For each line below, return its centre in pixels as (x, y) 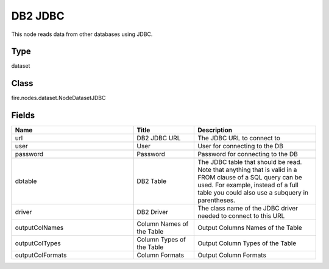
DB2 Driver (153, 212)
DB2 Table (152, 181)
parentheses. (217, 200)
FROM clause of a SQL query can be (250, 178)
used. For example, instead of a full (248, 185)
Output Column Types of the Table (247, 243)
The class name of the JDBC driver (248, 209)
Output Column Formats (232, 255)
